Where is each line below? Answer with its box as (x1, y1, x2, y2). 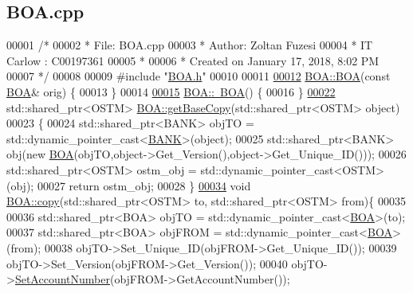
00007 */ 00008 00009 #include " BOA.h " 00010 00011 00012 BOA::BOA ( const (6, 68, 391, 84)
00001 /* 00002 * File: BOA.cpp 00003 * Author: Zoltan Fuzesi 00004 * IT (6, 37, 373, 53)
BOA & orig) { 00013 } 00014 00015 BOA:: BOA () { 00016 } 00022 (6, 83, 336, 100)
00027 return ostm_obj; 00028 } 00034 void (37, 177, 251, 193)
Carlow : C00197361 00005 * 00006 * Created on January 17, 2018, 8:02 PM (6, 52, 380, 68)
